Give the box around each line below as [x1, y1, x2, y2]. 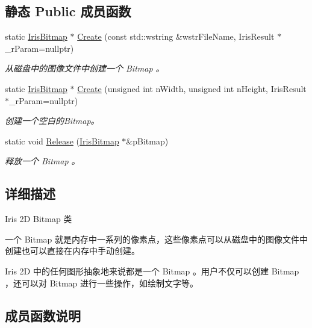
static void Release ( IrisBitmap [5, 134, 119, 147]
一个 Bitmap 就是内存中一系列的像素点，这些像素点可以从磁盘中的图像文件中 [5, 232, 308, 245]
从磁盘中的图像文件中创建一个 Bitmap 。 [5, 62, 164, 75]
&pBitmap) [126, 134, 169, 147]
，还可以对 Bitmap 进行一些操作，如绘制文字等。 [5, 276, 199, 289]
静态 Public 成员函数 [5, 2, 131, 20]
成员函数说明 [5, 306, 81, 324]
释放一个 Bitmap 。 [5, 155, 80, 167]
